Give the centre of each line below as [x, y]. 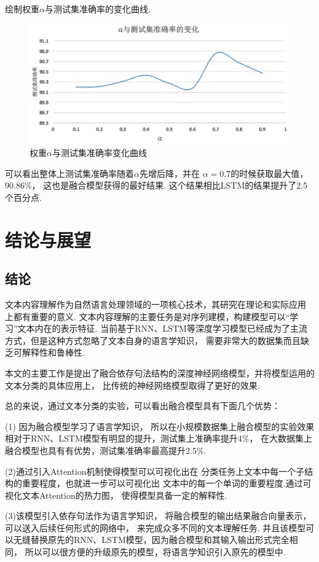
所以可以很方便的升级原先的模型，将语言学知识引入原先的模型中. [155, 552]
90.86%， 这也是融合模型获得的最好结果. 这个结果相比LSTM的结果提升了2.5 [156, 185]
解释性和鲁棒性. [53, 352]
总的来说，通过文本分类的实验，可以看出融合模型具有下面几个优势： [143, 406]
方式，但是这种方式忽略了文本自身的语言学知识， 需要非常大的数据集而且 [153, 340]
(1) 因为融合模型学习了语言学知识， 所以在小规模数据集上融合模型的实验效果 [160, 426]
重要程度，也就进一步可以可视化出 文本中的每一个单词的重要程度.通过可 [167, 483]
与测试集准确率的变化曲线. [97, 9]
